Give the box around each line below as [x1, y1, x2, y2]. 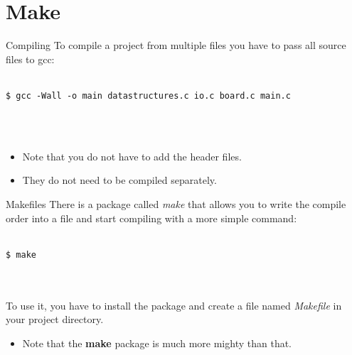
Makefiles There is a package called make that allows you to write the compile [6, 196, 346, 211]
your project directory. [6, 312, 104, 327]
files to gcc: [6, 51, 55, 66]
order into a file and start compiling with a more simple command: [6, 210, 297, 225]
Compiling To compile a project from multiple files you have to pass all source [6, 38, 346, 53]
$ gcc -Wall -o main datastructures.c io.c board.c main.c [6, 90, 291, 101]
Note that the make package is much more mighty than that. [22, 335, 292, 350]
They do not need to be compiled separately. [22, 173, 217, 187]
